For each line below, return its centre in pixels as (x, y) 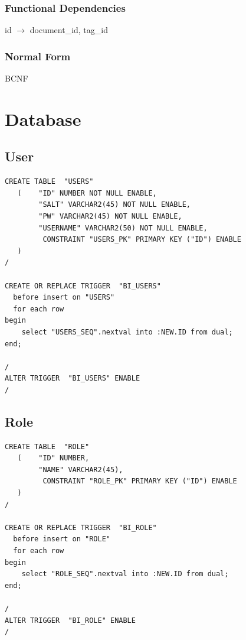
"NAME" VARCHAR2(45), (81, 470)
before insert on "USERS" (64, 298)
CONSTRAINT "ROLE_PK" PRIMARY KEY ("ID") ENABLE (140, 481)
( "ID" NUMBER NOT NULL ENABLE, (87, 193)
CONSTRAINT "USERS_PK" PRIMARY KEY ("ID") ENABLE (142, 240)
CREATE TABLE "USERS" (49, 182)
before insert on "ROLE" (62, 539)
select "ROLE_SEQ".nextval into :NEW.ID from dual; (125, 574)
